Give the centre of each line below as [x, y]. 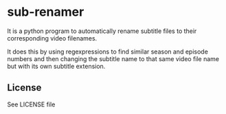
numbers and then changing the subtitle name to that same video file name [113, 58]
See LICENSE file [31, 104]
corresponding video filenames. [52, 38]
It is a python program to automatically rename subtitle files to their [102, 31]
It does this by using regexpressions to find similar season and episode [108, 52]
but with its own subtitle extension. [56, 66]
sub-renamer [46, 12]
